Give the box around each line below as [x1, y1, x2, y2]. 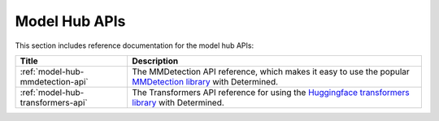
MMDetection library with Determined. [131, 76, 279, 87]
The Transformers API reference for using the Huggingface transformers [131, 86, 410, 97]
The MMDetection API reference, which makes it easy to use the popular [131, 66, 410, 77]
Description [131, 55, 179, 67]
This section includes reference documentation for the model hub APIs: [15, 41, 254, 50]
